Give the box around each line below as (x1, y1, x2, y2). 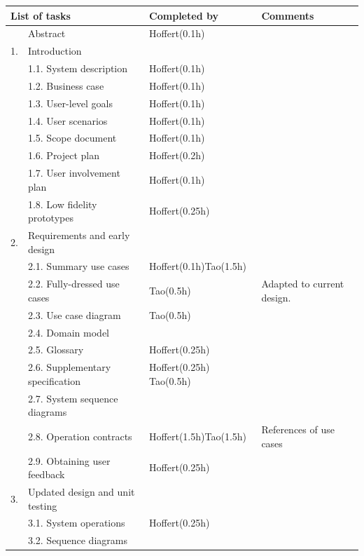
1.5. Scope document (27, 130, 117, 145)
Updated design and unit (27, 484, 135, 499)
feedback (27, 467, 65, 482)
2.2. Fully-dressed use (27, 276, 120, 291)
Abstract (27, 26, 66, 41)
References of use (261, 422, 335, 437)
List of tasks (10, 8, 71, 22)
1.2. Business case (27, 78, 104, 93)
